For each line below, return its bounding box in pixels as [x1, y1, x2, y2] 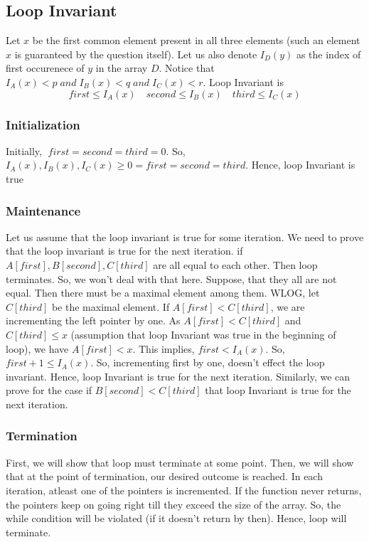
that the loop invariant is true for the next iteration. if [6, 243, 243, 258]
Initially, [6, 143, 42, 158]
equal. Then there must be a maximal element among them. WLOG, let [6, 285, 320, 300]
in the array [95, 60, 148, 75]
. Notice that [159, 60, 215, 75]
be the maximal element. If [51, 299, 170, 314]
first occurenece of [6, 60, 85, 75]
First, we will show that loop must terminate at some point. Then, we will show [6, 455, 354, 469]
